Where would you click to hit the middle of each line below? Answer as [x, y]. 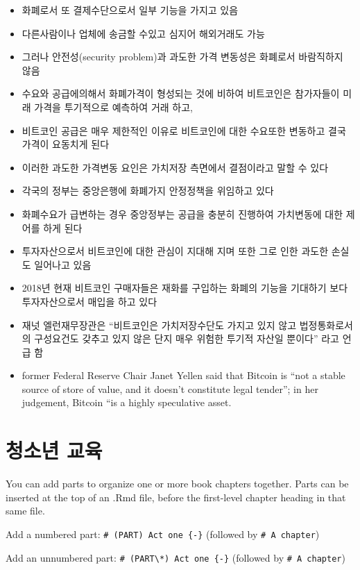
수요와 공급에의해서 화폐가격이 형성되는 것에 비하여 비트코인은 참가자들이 [181, 93]
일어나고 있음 [63, 264]
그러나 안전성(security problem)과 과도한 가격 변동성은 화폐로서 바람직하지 [182, 57]
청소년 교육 [54, 450]
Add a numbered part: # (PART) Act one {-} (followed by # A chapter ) [163, 534]
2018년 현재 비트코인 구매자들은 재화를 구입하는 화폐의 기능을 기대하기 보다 [185, 288]
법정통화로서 [326, 325]
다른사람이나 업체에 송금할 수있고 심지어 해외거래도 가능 [143, 33]
